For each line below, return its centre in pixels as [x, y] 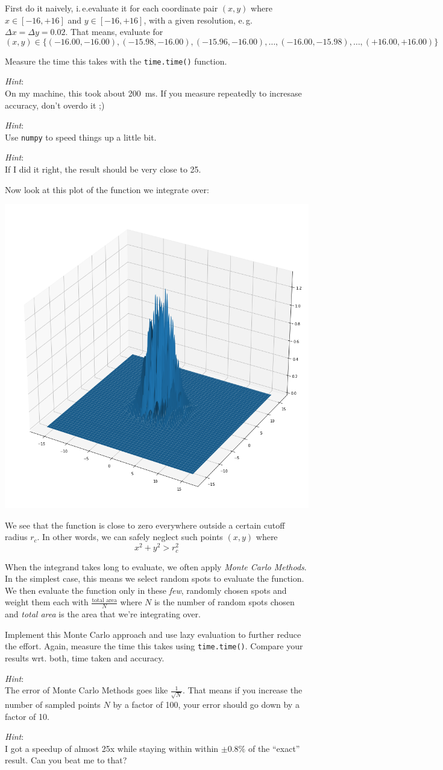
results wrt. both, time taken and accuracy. [85, 658]
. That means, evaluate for [114, 32]
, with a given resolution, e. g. [198, 20]
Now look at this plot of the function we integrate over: [107, 189]
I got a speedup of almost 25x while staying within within [112, 748]
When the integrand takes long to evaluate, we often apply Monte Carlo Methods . [156, 566]
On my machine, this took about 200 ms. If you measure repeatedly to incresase [153, 93]
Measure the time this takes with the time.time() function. [116, 61]
